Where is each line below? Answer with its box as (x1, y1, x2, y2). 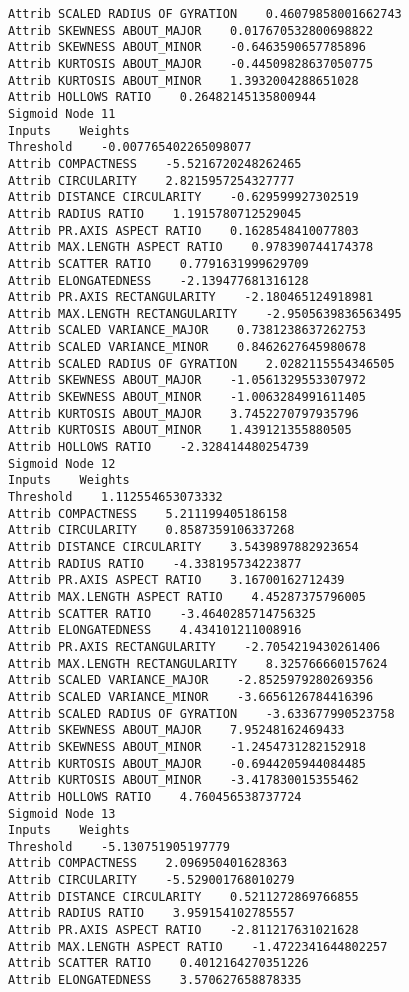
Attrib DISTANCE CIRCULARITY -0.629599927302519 (8, 190, 359, 205)
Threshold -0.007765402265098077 (8, 140, 252, 155)
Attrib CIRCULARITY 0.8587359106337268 (8, 523, 295, 538)
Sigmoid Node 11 (8, 106, 116, 121)
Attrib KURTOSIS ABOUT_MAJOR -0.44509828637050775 (8, 56, 374, 71)
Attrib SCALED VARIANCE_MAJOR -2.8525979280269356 (8, 673, 374, 688)
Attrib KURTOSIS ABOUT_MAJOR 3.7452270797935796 (8, 406, 359, 421)
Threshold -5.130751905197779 (8, 839, 230, 854)
